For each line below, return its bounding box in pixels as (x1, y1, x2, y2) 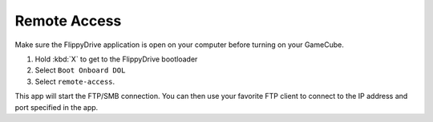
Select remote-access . (34, 77, 115, 86)
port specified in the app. (14, 102, 99, 112)
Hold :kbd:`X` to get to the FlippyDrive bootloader (34, 54, 198, 64)
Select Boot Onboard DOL (34, 65, 126, 75)
